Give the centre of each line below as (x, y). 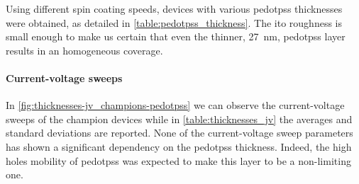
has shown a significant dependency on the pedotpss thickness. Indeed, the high (179, 146)
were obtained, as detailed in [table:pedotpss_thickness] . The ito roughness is (174, 22)
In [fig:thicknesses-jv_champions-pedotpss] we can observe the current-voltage (175, 105)
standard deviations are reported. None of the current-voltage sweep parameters (179, 133)
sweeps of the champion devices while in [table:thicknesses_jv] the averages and (179, 119)
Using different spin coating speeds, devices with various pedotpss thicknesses (174, 8)
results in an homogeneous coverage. (84, 50)
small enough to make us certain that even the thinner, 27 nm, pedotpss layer (176, 36)
